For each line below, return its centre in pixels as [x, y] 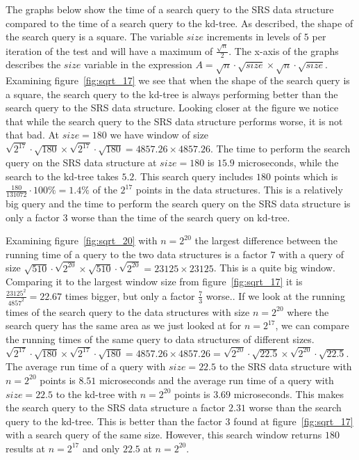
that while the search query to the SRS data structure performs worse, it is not [174, 121]
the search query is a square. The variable [94, 37]
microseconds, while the [288, 162]
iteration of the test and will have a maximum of [109, 50]
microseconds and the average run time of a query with [217, 380]
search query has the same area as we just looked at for [124, 325]
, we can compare [312, 325]
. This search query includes [194, 176]
